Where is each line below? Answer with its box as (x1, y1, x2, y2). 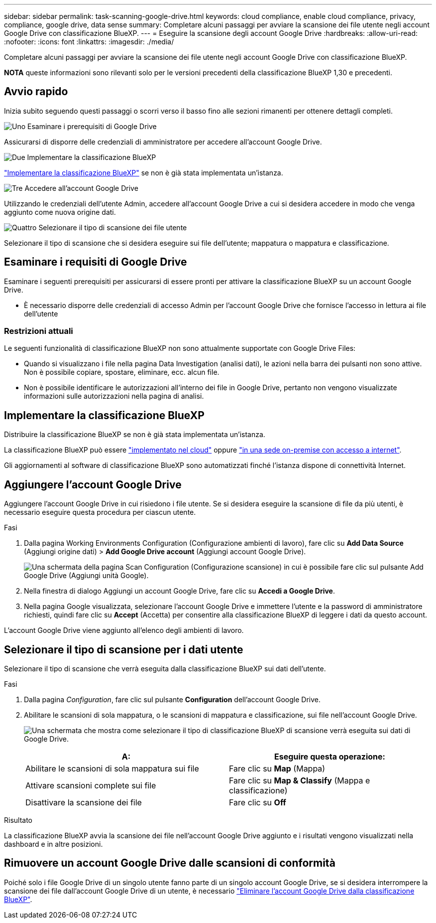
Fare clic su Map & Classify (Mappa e (229, 775, 370, 785)
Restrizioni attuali (4, 326, 73, 336)
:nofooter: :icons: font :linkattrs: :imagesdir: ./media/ (4, 37, 174, 46)
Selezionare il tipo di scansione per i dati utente (4, 643, 243, 656)
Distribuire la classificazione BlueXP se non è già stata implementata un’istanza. (4, 430, 265, 439)
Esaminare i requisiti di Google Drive (4, 256, 187, 269)
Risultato (4, 815, 33, 824)
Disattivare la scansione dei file (25, 797, 142, 807)
